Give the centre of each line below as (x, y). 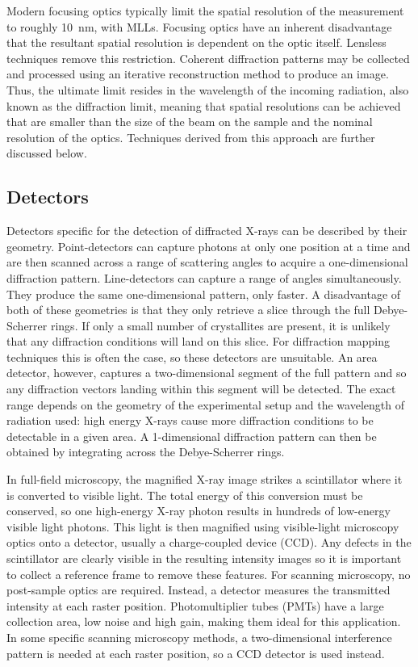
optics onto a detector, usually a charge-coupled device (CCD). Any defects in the (209, 542)
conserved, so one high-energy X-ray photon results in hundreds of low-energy (199, 511)
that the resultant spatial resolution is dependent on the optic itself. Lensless (196, 42)
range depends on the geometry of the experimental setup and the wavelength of (205, 404)
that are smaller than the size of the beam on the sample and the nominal (190, 122)
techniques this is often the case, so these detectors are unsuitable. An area (192, 357)
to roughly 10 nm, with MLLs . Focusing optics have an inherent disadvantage (199, 26)
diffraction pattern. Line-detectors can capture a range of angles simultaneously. (204, 277)
